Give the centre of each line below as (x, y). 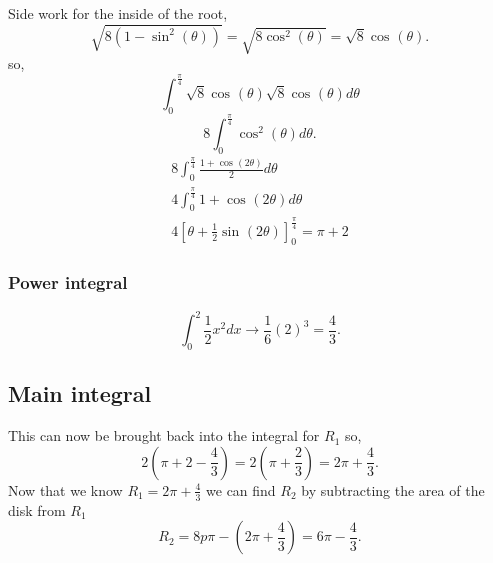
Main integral (80, 393)
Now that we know (65, 489)
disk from (37, 509)
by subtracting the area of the (393, 489)
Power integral (68, 282)
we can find (241, 489)
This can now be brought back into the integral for (164, 435)
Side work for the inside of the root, (118, 12)
